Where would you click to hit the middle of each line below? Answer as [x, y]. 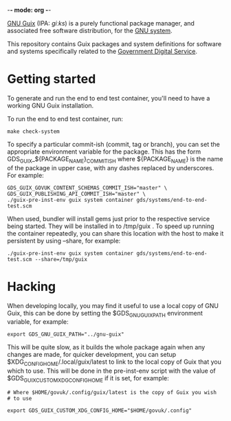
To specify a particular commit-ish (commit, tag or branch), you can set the [113, 144]
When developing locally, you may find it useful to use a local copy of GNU [113, 305]
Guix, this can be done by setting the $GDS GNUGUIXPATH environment [105, 314]
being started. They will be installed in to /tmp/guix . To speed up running [111, 226]
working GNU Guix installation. [51, 105]
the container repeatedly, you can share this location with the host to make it [115, 233]
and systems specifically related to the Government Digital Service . [102, 51]
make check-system [33, 131]
